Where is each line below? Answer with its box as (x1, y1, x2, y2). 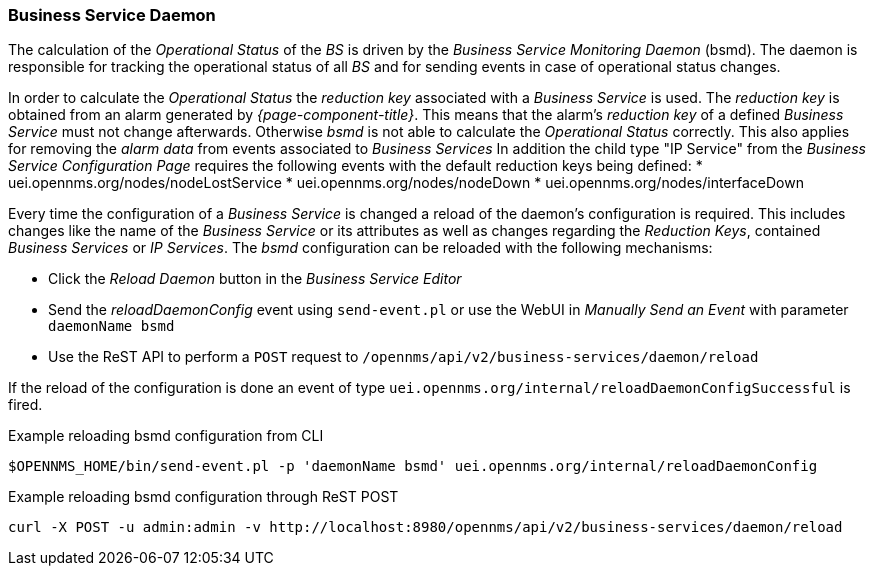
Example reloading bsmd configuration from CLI (8, 427, 324, 445)
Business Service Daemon (8, 5, 216, 25)
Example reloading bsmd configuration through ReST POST (8, 488, 399, 506)
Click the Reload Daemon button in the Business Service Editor (48, 270, 462, 288)
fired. (8, 396, 43, 414)
